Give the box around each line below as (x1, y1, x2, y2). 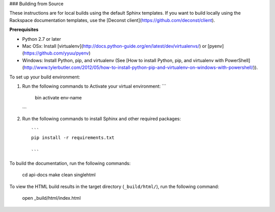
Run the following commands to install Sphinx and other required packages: (22, 116, 181, 122)
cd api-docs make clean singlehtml (22, 172, 96, 178)
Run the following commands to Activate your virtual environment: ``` (22, 83, 167, 89)
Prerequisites (9, 26, 39, 33)
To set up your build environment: (9, 74, 80, 80)
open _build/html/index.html (22, 195, 81, 201)
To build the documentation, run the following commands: (9, 161, 131, 167)
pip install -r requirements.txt (31, 135, 115, 140)
